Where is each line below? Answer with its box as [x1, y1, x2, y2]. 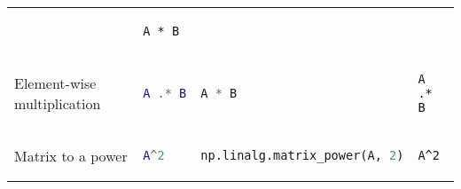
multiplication [14, 93, 101, 114]
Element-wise [14, 73, 97, 93]
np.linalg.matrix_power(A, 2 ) [200, 148, 404, 162]
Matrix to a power [14, 145, 128, 166]
